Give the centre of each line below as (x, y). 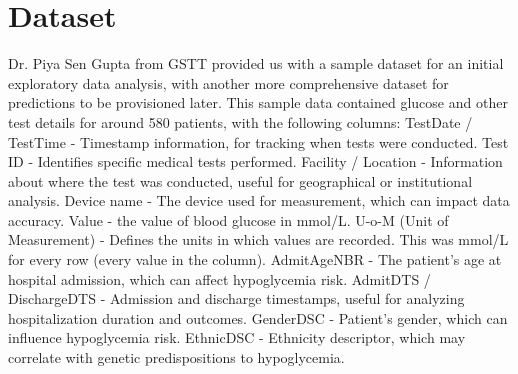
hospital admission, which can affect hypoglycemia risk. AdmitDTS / (219, 278)
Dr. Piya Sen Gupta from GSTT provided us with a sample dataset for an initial (256, 63)
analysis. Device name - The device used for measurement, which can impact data (259, 200)
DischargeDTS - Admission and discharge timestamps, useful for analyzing (236, 298)
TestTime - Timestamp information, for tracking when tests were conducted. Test (258, 141)
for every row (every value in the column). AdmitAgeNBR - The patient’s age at (255, 259)
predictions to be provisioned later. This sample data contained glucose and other (258, 102)
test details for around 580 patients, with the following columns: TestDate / (240, 121)
